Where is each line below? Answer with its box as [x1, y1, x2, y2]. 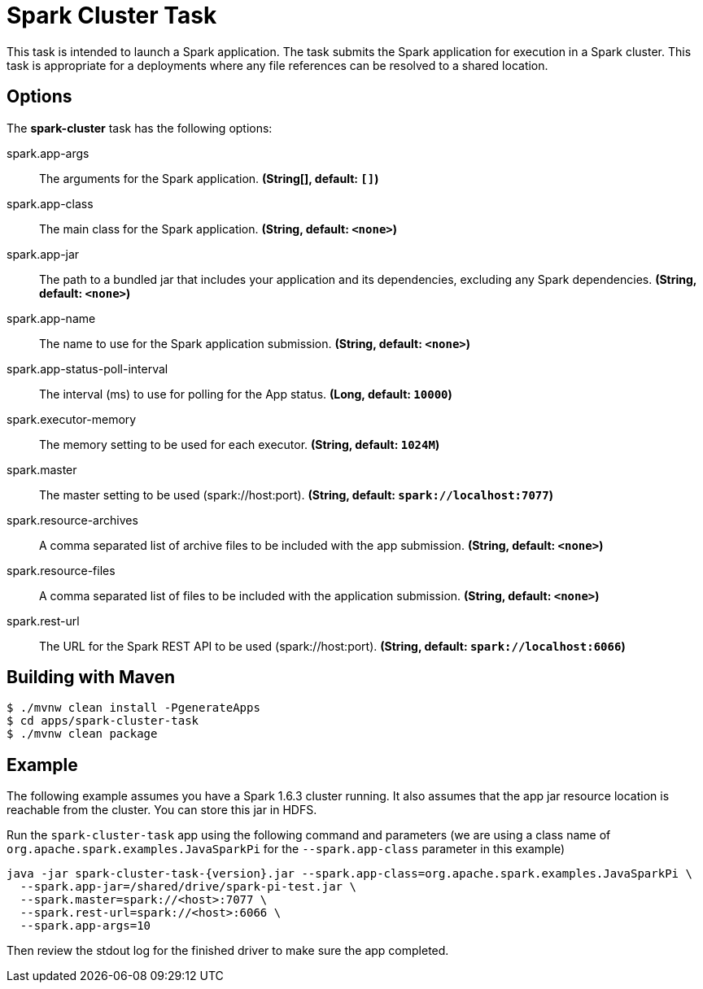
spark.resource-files [7, 563, 116, 577]
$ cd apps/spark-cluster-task [7, 714, 199, 728]
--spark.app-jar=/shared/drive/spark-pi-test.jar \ [20, 880, 356, 894]
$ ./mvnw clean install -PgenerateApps [7, 701, 260, 715]
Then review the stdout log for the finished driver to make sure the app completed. [7, 943, 449, 958]
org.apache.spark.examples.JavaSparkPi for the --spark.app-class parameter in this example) [7, 842, 565, 856]
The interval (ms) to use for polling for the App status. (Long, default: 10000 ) [39, 386, 452, 401]
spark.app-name [7, 311, 96, 325]
